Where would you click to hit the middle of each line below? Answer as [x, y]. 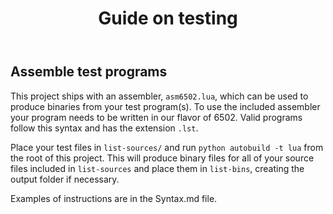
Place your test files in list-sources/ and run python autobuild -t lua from [167, 147]
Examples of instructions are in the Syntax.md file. [114, 198]
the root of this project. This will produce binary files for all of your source [162, 158]
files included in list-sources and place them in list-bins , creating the [157, 168]
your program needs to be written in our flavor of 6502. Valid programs [156, 117]
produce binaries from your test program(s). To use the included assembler [165, 106]
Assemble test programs [89, 72]
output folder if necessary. [65, 179]
